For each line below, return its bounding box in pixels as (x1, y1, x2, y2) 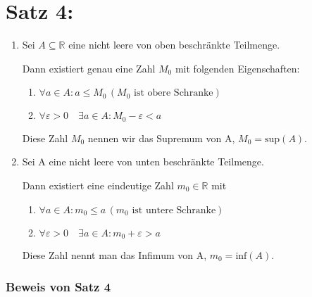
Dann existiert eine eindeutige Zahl (22, 177, 174, 192)
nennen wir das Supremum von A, (87, 130, 235, 145)
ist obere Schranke (134, 88, 213, 99)
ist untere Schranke (132, 205, 216, 215)
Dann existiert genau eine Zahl (22, 61, 156, 75)
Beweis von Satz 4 (6, 277, 111, 295)
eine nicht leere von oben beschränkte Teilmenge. (68, 37, 280, 52)
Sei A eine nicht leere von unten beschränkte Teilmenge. (22, 154, 264, 169)
